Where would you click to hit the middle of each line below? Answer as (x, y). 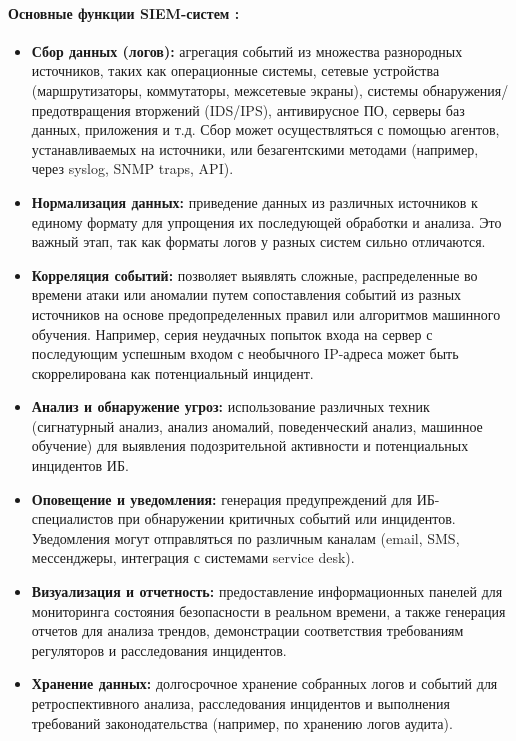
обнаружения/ (465, 89)
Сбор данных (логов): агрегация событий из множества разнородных (247, 50)
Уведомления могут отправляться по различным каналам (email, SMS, (245, 537)
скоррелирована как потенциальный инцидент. (172, 372)
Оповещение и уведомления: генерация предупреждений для (222, 498)
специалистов (72, 518)
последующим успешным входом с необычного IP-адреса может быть (245, 353)
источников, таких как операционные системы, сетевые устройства (235, 70)
